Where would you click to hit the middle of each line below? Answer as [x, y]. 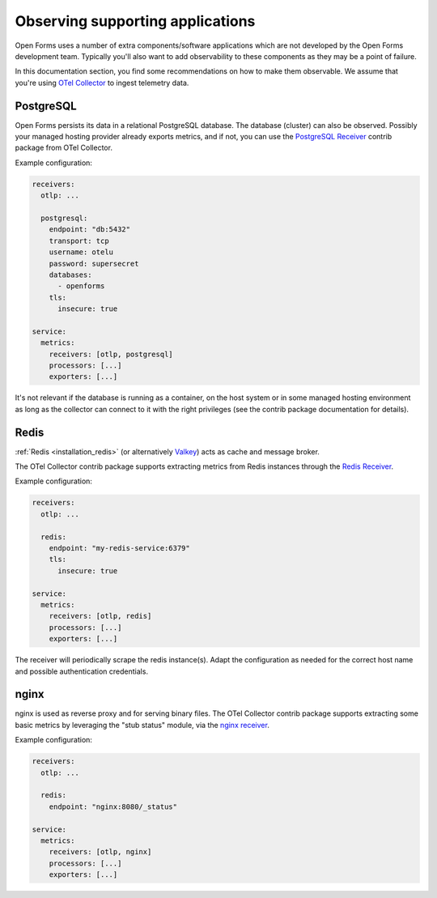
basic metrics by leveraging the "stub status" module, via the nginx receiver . [142, 725]
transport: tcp [79, 240]
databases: [70, 275]
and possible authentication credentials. [82, 671]
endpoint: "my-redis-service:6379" [119, 548]
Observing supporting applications [135, 21]
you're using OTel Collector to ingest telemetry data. [102, 83]
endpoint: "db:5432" [90, 230]
